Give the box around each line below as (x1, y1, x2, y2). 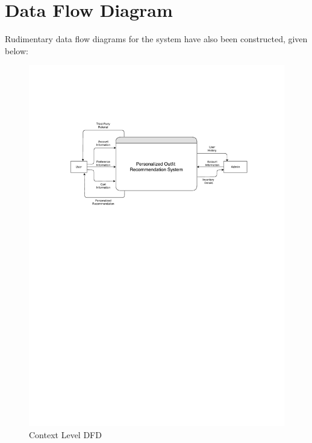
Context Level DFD (29, 428, 102, 441)
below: (5, 44, 28, 57)
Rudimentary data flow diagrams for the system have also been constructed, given (5, 33, 308, 45)
